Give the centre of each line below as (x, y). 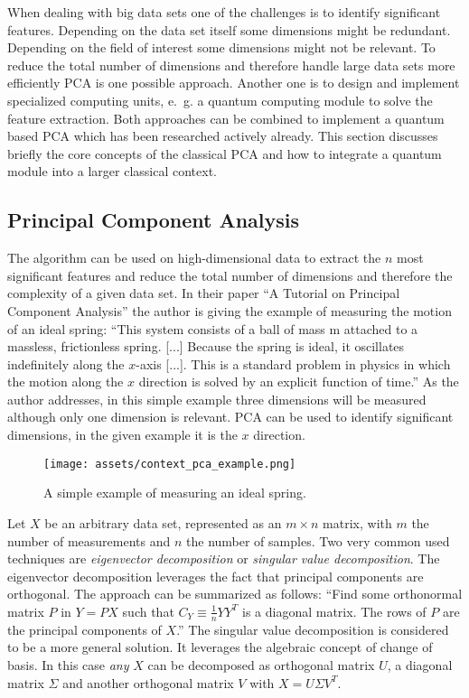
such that (148, 611)
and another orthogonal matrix (148, 682)
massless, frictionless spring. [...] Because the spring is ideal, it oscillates (206, 346)
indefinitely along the (66, 363)
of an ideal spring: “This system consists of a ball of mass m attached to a (213, 328)
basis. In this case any (68, 664)
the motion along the (66, 382)
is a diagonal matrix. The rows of (334, 611)
